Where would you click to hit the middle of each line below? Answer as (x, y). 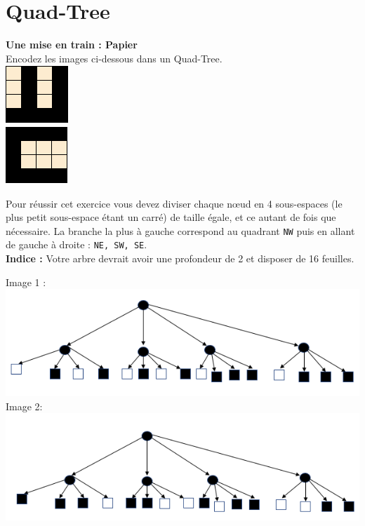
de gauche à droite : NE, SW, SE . (77, 244)
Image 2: (24, 406)
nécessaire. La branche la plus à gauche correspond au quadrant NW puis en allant (180, 230)
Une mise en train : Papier (72, 45)
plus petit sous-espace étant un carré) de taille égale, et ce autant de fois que (171, 217)
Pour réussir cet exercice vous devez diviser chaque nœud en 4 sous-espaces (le (174, 203)
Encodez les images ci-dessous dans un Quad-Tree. (114, 58)
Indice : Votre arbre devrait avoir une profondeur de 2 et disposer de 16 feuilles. (180, 258)
